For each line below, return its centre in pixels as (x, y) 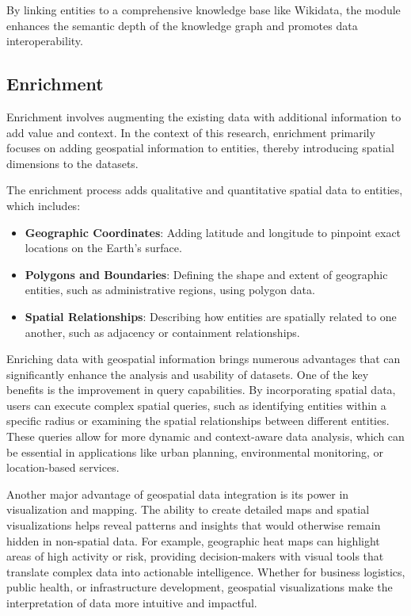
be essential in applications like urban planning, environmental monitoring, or (195, 451)
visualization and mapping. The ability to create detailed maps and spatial (188, 509)
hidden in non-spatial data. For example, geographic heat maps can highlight (193, 540)
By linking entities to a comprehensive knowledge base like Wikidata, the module (204, 10)
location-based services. (63, 467)
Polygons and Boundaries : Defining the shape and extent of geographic (206, 274)
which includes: (44, 205)
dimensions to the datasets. (72, 163)
